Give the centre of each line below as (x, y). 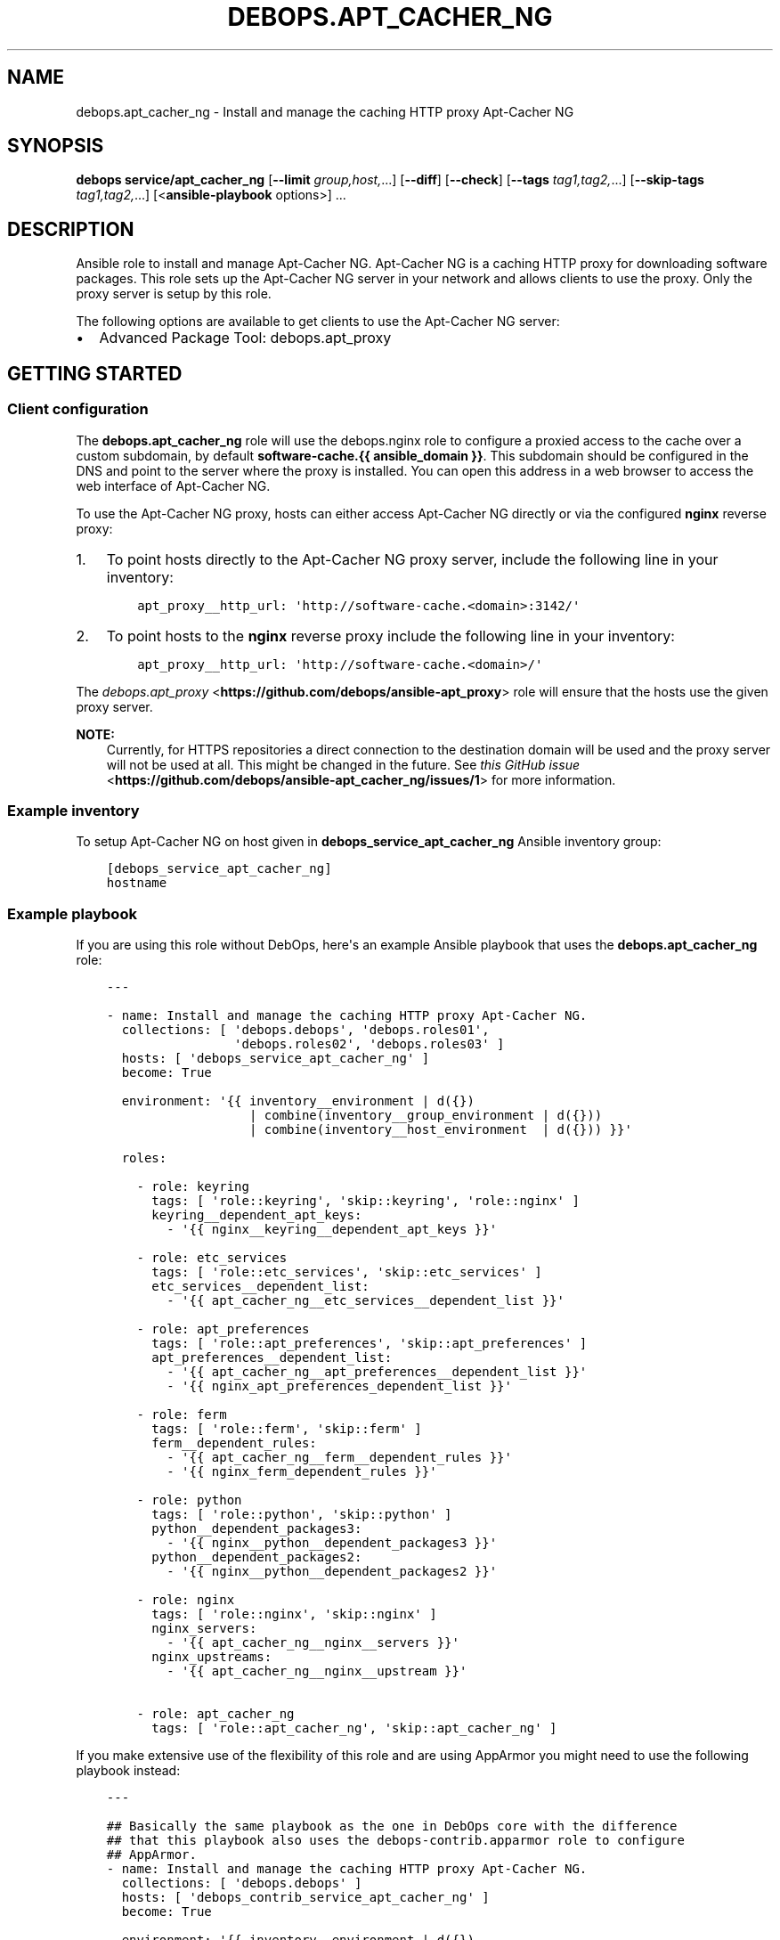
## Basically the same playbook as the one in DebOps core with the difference (392, 1826)
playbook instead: (128, 1770)
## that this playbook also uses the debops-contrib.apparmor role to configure (395, 1840)
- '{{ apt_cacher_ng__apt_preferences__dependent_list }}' (377, 1372)
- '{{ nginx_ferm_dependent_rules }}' (302, 1471)
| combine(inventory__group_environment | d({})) (426, 1115)
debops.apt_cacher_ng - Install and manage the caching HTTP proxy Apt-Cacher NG (325, 111)
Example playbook (72, 913)
